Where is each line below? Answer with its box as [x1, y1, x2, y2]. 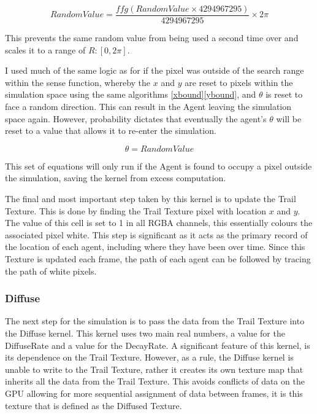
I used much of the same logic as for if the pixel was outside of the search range [5, 64, 304, 77]
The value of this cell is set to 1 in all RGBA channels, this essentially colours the [5, 216, 313, 229]
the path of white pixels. [5, 264, 97, 277]
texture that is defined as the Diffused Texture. [5, 399, 182, 412]
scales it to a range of [5, 43, 86, 56]
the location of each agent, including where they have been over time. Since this [5, 240, 305, 253]
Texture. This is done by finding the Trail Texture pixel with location [5, 204, 267, 217]
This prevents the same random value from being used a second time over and [5, 31, 299, 44]
